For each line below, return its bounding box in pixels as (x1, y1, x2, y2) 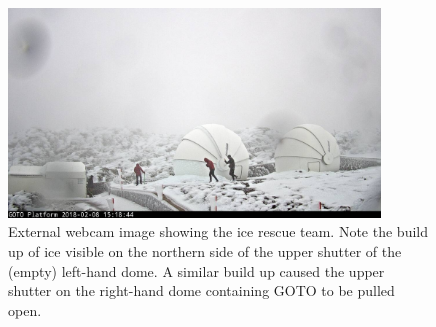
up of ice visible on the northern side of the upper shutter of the (8, 241, 402, 262)
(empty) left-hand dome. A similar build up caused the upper (8, 260, 385, 281)
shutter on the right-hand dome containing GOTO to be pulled (8, 280, 395, 301)
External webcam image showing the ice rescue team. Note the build (8, 221, 428, 242)
